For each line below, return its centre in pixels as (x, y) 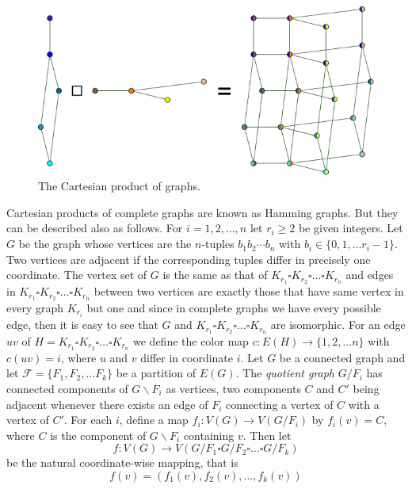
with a (364, 404)
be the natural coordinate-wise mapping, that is (122, 462)
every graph (35, 307)
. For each (88, 420)
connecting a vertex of (280, 404)
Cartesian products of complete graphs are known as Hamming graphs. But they (202, 212)
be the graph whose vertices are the (105, 244)
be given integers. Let (351, 228)
